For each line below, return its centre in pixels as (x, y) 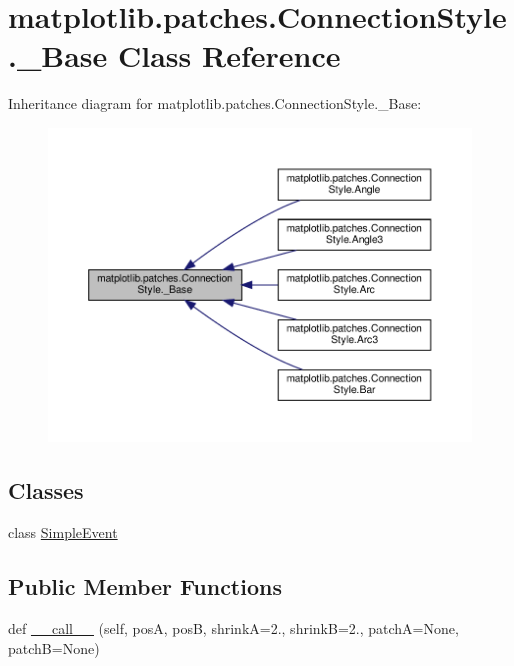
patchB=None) (54, 647)
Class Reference (229, 55)
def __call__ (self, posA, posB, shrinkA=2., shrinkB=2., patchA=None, (233, 627)
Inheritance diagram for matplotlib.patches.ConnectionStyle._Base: (215, 103)
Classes (46, 490)
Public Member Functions (145, 586)
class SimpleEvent (63, 532)
